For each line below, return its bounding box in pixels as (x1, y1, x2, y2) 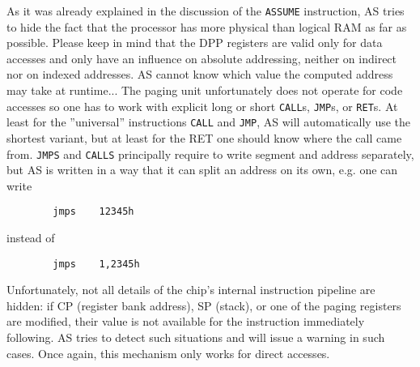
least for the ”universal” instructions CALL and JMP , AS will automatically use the (6, 113, 411, 130)
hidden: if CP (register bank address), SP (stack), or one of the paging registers (6, 297, 401, 314)
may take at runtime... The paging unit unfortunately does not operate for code (6, 82, 403, 99)
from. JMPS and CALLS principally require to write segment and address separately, (6, 145, 414, 162)
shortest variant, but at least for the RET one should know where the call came (6, 129, 402, 146)
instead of (6, 229, 55, 246)
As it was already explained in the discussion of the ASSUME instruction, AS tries (6, 2, 405, 19)
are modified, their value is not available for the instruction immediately (6, 313, 365, 330)
